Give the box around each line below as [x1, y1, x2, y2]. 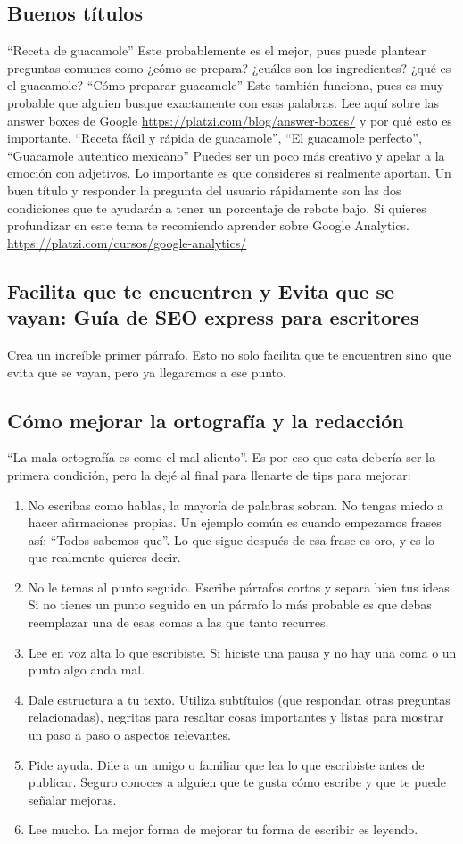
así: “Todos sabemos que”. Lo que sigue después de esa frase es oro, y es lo [28, 530, 435, 549]
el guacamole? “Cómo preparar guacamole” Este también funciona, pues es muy [7, 76, 444, 95]
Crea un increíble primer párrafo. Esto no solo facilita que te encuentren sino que [7, 344, 451, 363]
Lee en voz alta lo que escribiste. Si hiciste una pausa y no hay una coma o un [28, 642, 457, 661]
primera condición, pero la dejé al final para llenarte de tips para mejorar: [7, 465, 411, 484]
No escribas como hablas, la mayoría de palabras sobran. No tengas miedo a [28, 495, 444, 514]
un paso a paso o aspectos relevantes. [28, 725, 231, 744]
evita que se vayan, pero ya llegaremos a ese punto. [7, 362, 286, 381]
